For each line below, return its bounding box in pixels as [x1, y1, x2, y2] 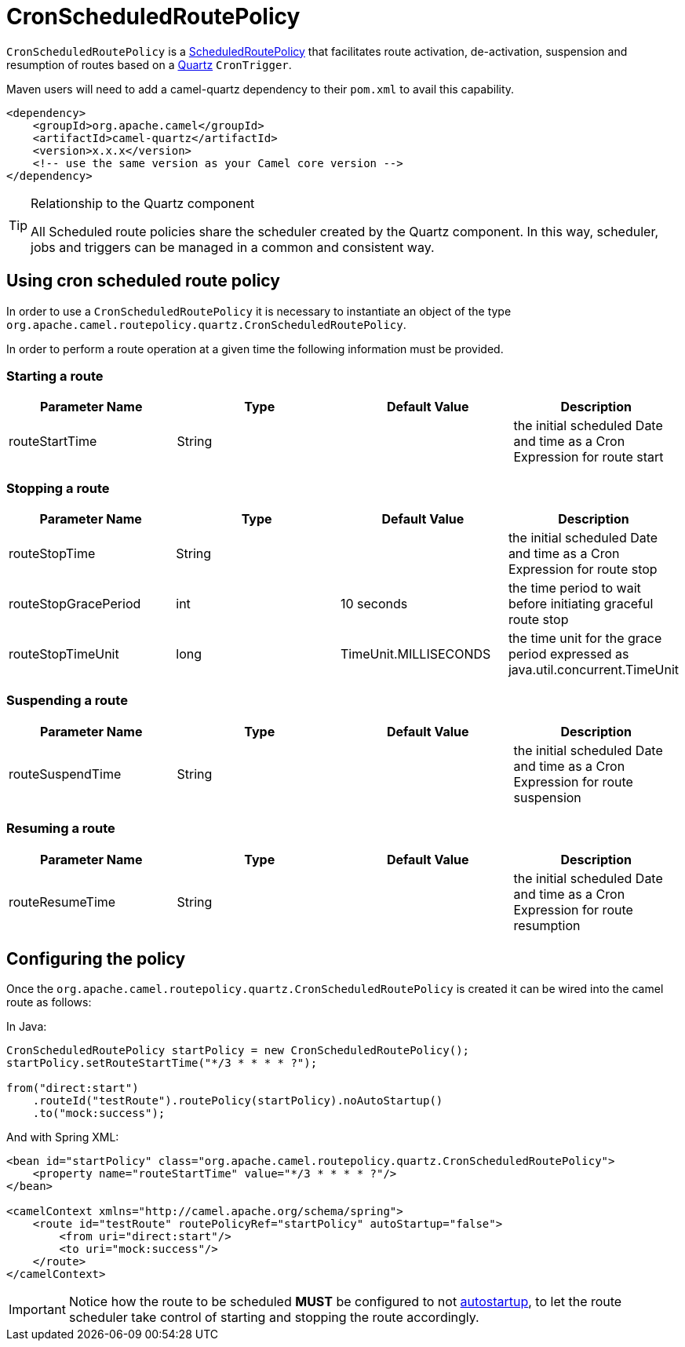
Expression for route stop [508, 561, 658, 578]
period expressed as [508, 646, 629, 663]
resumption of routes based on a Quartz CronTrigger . [6, 57, 292, 71]
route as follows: [6, 995, 92, 1009]
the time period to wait [508, 580, 641, 597]
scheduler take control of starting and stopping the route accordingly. [68, 1309, 479, 1326]
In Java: [6, 1020, 47, 1034]
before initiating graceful [508, 596, 654, 612]
